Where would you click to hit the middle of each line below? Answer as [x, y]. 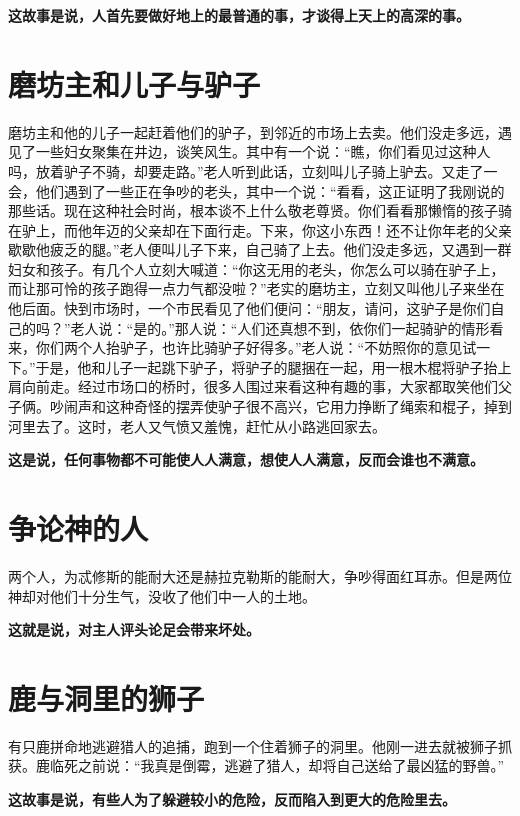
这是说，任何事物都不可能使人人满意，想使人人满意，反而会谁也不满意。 [246, 459]
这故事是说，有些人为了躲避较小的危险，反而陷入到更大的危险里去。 [232, 799]
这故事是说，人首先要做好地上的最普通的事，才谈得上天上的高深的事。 [239, 15]
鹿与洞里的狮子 [106, 697]
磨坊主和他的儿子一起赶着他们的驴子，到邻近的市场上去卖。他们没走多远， [253, 131]
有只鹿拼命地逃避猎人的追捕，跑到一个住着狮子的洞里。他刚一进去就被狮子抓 [260, 745]
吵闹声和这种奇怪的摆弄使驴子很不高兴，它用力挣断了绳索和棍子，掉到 [280, 406]
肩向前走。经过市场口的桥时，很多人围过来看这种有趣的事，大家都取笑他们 [253, 386]
